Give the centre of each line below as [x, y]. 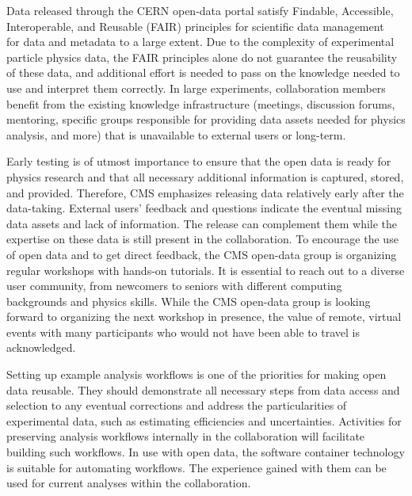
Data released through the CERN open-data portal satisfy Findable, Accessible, [200, 10]
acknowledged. [41, 347]
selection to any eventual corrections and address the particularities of [177, 405]
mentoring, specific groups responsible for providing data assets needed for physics [206, 119]
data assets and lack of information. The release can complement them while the [202, 223]
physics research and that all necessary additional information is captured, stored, [205, 176]
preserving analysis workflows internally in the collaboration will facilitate [186, 436]
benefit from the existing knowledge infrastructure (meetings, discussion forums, [201, 103]
